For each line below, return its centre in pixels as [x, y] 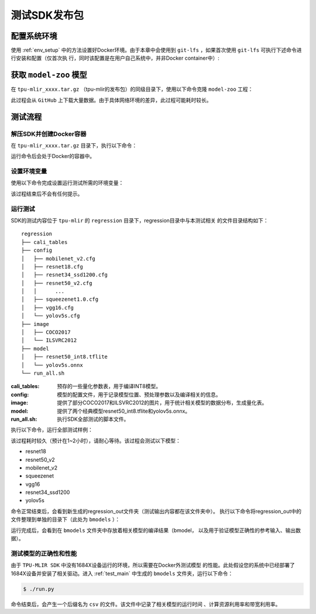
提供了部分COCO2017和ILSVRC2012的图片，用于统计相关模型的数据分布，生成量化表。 [162, 403]
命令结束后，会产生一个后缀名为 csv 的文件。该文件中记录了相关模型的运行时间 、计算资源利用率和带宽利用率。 [146, 604]
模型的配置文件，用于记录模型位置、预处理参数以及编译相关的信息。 [139, 395]
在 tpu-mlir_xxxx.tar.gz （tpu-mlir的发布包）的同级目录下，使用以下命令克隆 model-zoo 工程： [132, 89]
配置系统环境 [34, 36]
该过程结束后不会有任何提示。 [47, 194]
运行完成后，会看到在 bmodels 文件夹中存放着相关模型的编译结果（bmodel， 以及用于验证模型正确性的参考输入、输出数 [156, 530]
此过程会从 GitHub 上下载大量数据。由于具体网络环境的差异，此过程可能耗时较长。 [111, 100]
